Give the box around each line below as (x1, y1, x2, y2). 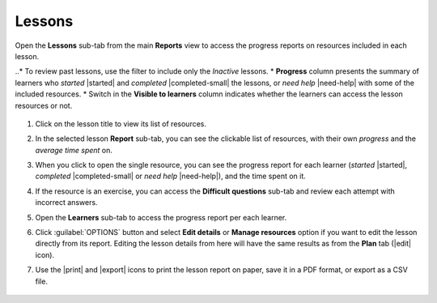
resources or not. (15, 100, 73, 110)
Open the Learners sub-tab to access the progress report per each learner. (35, 212, 287, 222)
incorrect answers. (35, 198, 98, 207)
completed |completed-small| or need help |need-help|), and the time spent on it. (35, 171, 307, 181)
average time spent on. (35, 145, 113, 155)
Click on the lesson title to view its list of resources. (35, 118, 206, 129)
